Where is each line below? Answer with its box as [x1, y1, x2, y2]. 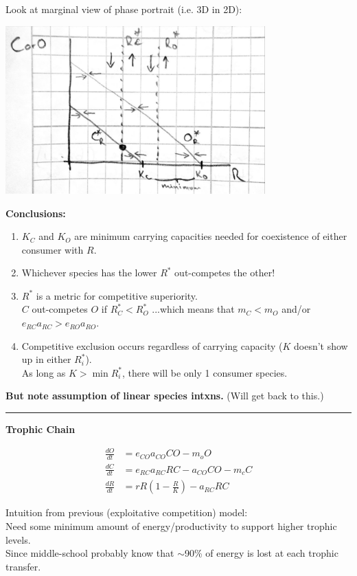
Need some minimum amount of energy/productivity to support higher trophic [5, 519, 337, 533]
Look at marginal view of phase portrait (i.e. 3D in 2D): [5, 2, 242, 16]
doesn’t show [294, 338, 348, 353]
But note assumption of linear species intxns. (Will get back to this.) [5, 388, 324, 403]
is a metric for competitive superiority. [36, 288, 198, 302]
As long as [21, 365, 66, 379]
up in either [21, 352, 71, 366]
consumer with [21, 242, 84, 256]
